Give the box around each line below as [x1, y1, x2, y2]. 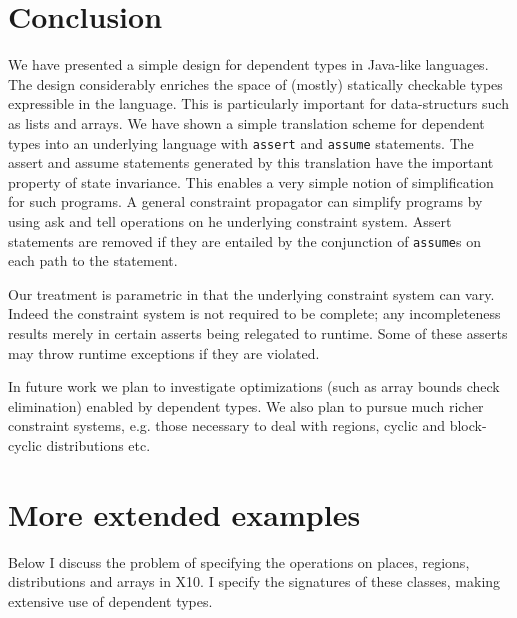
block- [449, 415, 487, 436]
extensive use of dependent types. [8, 590, 213, 611]
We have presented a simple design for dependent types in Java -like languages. [8, 54, 489, 75]
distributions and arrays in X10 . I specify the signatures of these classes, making [8, 571, 501, 592]
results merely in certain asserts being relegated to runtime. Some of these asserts [8, 322, 508, 343]
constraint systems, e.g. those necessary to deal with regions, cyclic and [8, 415, 446, 436]
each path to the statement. [8, 250, 178, 271]
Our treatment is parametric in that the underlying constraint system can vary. [8, 283, 495, 304]
